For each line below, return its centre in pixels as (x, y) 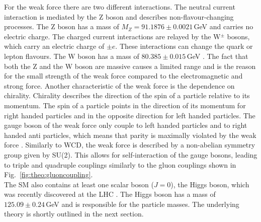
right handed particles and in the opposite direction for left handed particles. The (130, 115)
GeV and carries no (224, 26)
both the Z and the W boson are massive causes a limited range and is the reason (130, 66)
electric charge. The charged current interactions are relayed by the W (112, 36)
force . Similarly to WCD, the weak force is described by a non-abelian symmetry (130, 145)
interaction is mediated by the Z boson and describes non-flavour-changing (119, 16)
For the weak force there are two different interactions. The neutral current (120, 7)
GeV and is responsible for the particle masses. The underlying (143, 204)
